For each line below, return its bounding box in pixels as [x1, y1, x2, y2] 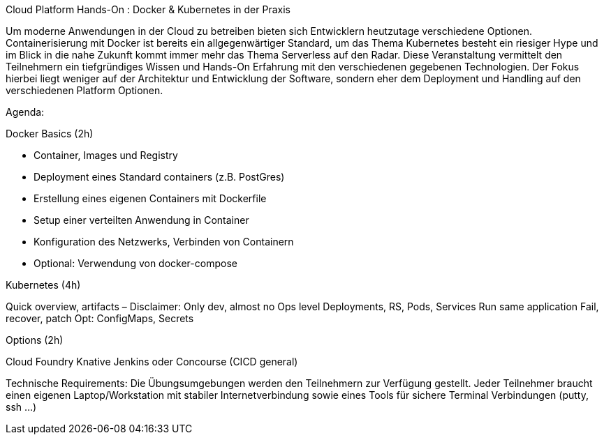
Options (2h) [6, 334, 64, 346]
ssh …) [6, 401, 37, 413]
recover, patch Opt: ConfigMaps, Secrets [6, 312, 194, 324]
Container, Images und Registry [34, 149, 178, 161]
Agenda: [6, 106, 45, 118]
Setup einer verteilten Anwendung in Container [34, 214, 249, 226]
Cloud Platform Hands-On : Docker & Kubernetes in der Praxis [6, 3, 290, 15]
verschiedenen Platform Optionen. [6, 84, 163, 96]
